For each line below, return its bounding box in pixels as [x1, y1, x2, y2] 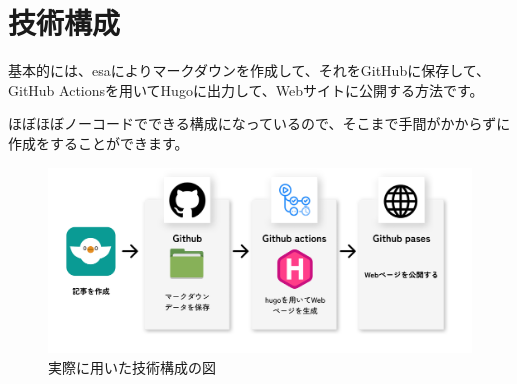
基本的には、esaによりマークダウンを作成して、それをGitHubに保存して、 [8, 60, 491, 81]
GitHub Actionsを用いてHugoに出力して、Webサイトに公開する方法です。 [8, 79, 484, 100]
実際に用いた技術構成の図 [48, 357, 216, 377]
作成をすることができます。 [8, 132, 189, 153]
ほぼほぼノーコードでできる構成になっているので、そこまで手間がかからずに [8, 113, 511, 134]
